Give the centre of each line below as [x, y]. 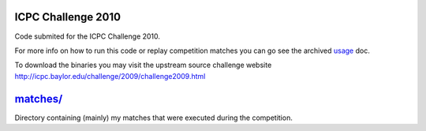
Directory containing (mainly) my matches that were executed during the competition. [154, 118]
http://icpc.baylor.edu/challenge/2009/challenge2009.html [110, 76]
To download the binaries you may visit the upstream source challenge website [143, 65]
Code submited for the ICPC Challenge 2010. [88, 36]
